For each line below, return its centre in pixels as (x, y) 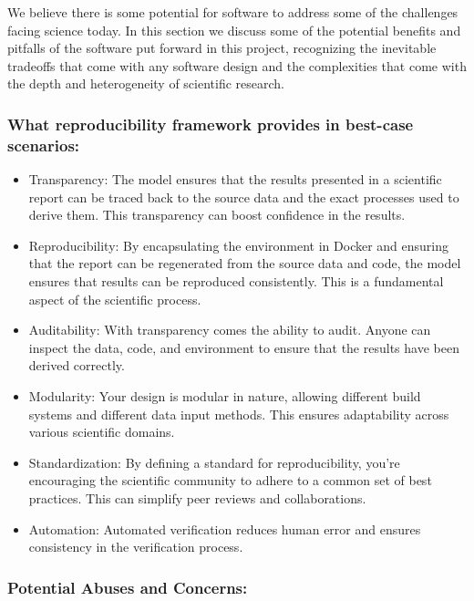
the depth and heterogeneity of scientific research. (146, 83)
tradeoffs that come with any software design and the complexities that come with (237, 65)
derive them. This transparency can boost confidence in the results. (217, 215)
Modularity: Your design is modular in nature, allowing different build (225, 396)
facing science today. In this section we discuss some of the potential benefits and (234, 30)
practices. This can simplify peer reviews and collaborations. (197, 498)
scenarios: (44, 145)
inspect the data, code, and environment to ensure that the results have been (244, 347)
